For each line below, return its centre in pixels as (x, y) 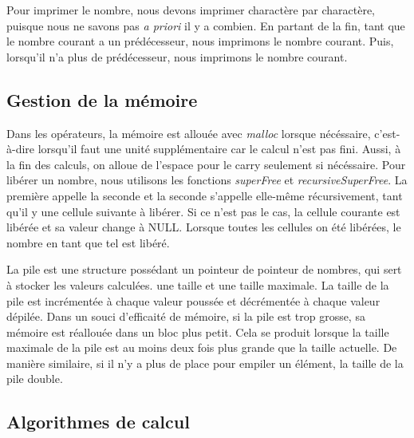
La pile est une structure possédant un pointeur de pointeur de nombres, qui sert (204, 269)
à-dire (21, 149)
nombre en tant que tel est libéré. (88, 242)
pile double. (35, 379)
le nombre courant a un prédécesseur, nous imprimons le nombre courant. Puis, (200, 41)
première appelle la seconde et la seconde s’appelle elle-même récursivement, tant (205, 195)
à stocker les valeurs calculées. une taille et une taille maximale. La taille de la (198, 284)
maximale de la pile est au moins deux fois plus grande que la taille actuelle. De (202, 347)
